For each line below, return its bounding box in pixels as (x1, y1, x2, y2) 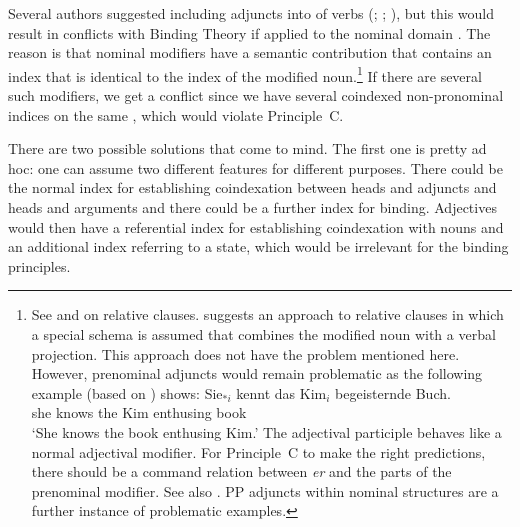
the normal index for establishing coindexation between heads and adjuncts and (8, 177, 497, 198)
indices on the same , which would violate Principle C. (8, 104, 344, 125)
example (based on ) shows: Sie (31, 382, 223, 403)
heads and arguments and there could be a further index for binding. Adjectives (8, 197, 497, 217)
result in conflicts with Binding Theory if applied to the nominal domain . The (8, 22, 491, 43)
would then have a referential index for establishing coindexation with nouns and (8, 216, 504, 237)
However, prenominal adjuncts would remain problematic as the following (31, 363, 483, 384)
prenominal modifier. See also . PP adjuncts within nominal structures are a (31, 480, 499, 501)
